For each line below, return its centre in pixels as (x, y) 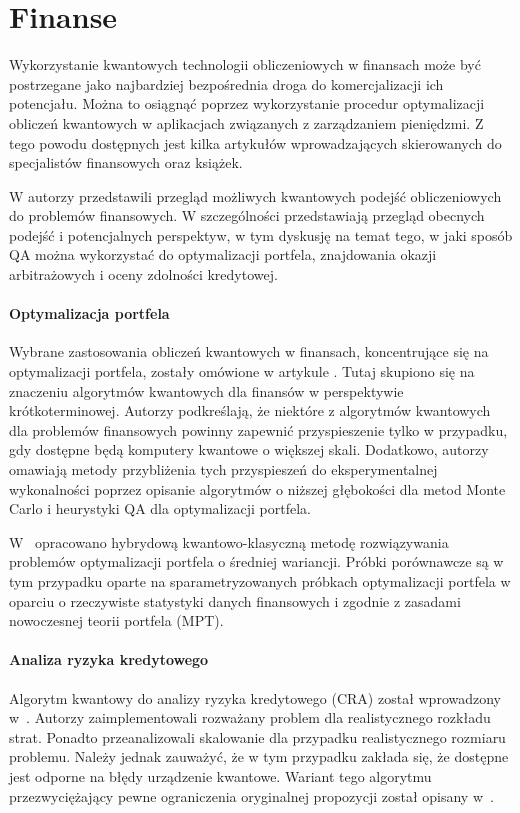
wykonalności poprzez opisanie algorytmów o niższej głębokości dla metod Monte (257, 488)
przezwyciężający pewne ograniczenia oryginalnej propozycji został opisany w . (251, 795)
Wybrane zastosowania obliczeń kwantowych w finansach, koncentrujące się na (249, 351)
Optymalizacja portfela (89, 313)
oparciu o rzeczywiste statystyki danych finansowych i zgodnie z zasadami (235, 600)
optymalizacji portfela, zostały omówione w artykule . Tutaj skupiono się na (242, 371)
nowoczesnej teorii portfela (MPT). (116, 620)
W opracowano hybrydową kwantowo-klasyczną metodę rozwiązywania (229, 541)
